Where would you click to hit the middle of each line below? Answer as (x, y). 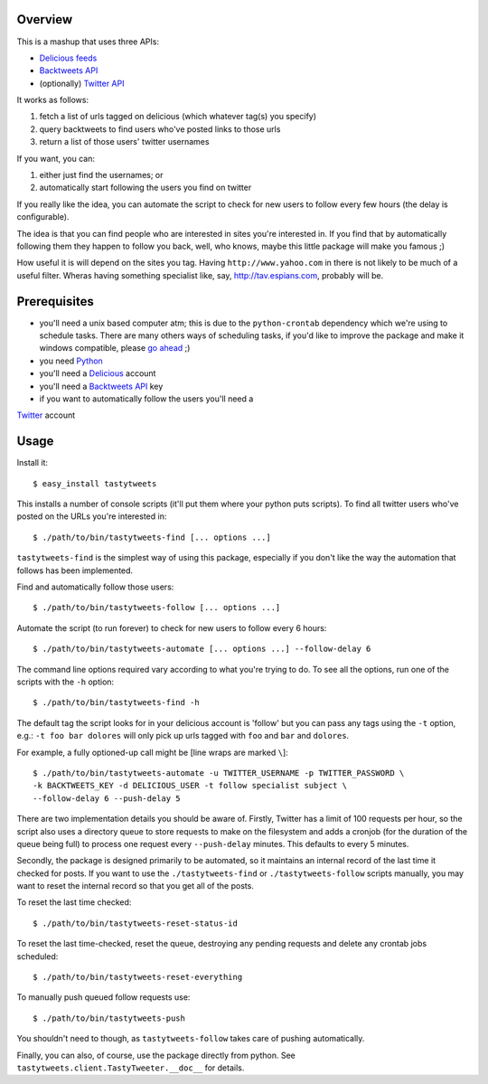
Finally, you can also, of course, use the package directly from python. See (156, 1055)
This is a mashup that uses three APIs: (88, 42)
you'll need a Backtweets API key (101, 386)
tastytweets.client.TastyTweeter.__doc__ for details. (131, 1068)
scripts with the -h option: (66, 682)
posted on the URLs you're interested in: (92, 516)
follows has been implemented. (75, 570)
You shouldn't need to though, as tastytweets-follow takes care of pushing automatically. (191, 1039)
